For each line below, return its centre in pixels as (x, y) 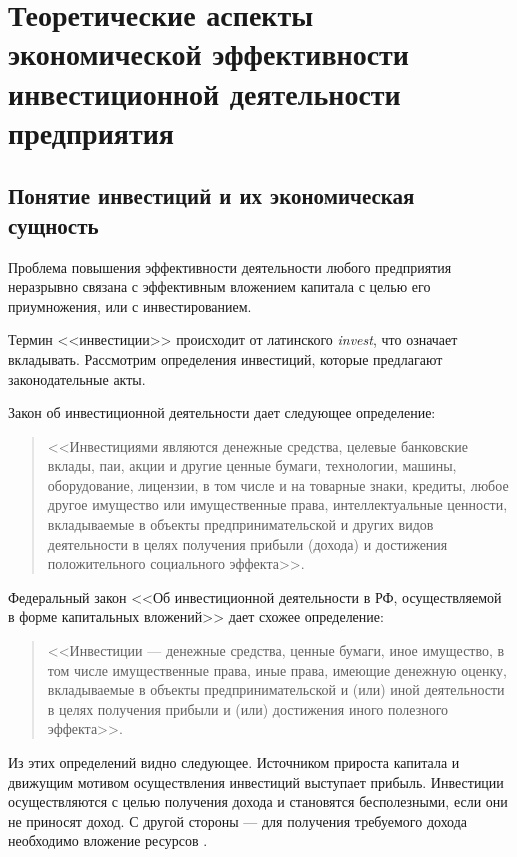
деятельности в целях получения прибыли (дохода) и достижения (247, 543)
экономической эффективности (208, 53)
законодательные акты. (77, 378)
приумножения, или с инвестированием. (130, 305)
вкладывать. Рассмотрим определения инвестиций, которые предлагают (225, 358)
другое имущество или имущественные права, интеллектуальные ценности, (277, 504)
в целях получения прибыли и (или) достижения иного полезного (248, 708)
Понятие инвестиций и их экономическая (211, 195)
